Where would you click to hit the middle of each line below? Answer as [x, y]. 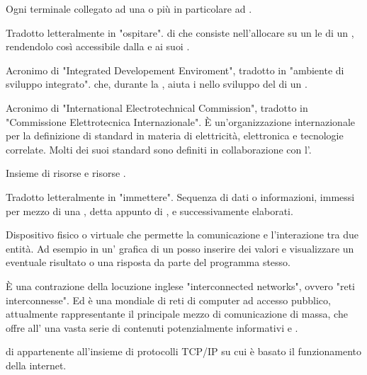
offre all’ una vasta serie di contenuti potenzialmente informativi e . [152, 327]
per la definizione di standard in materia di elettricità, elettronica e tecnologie [175, 135]
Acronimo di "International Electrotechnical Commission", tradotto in [157, 107]
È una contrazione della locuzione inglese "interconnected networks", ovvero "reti [181, 285]
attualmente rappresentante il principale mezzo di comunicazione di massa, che [177, 314]
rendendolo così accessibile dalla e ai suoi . [98, 46]
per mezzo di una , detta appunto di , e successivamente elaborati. [149, 210]
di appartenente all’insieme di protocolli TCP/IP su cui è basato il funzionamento [183, 351]
